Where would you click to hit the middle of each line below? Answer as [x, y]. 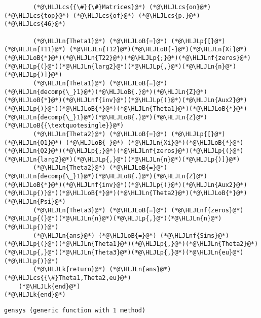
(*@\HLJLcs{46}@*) [35, 24]
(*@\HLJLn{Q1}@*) [33, 142]
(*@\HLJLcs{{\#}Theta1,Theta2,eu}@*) [68, 278]
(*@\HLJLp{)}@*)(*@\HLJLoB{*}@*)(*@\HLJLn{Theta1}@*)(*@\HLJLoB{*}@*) [126, 108]
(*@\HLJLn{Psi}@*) [35, 202]
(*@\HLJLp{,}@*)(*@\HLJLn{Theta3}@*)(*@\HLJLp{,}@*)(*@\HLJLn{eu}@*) [124, 253]
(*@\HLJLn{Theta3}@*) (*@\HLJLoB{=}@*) [100, 210]
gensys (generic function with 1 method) [75, 310]
